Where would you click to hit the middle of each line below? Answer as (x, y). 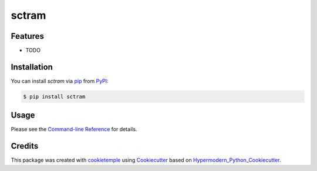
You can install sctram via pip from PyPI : (60, 81)
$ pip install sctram (54, 96)
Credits (25, 146)
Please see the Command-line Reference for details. (74, 129)
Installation (32, 67)
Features (27, 36)
